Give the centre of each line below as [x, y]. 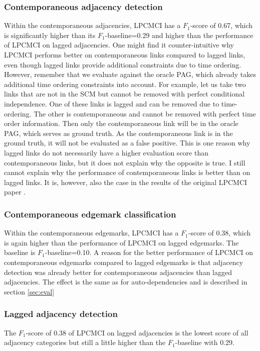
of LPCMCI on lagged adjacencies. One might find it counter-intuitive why [119, 45]
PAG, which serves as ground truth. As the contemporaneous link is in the [118, 133]
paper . [15, 192]
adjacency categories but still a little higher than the [85, 342]
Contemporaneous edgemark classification [90, 214]
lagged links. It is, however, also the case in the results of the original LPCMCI [126, 182]
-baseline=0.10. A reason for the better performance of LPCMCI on [149, 252]
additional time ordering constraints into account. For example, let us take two [125, 84]
